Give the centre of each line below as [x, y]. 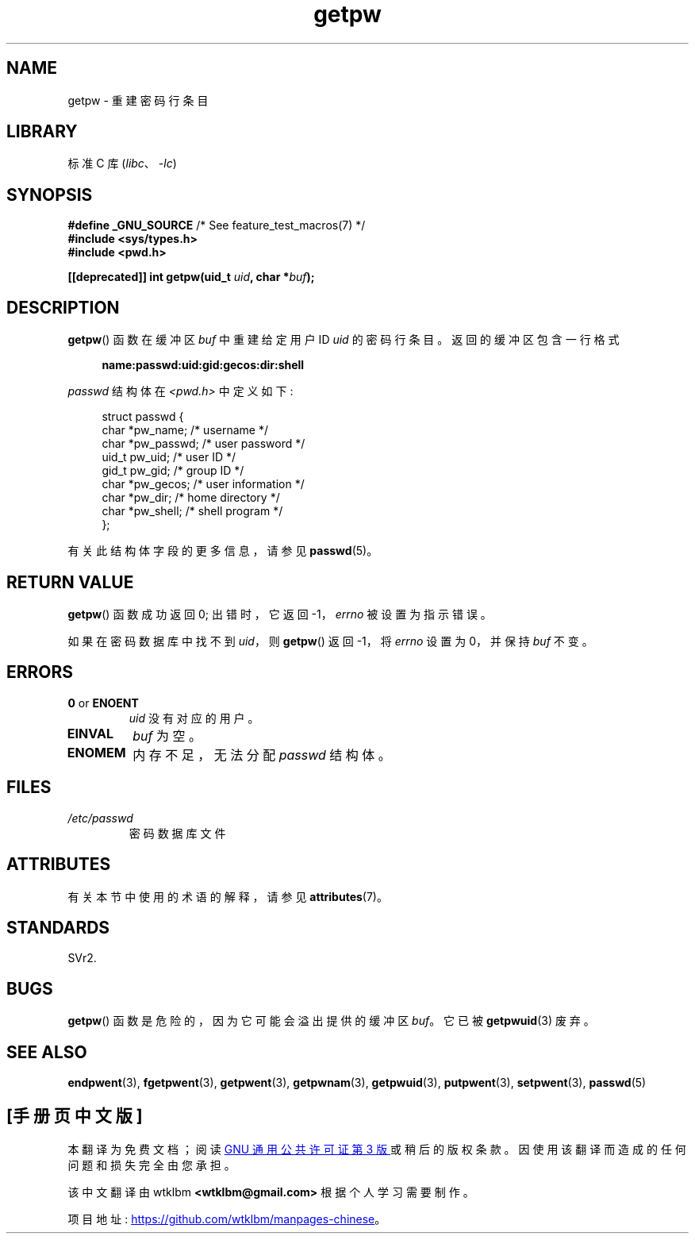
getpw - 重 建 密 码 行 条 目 [138, 100]
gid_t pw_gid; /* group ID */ [173, 471]
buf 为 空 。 [167, 736]
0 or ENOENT [103, 703]
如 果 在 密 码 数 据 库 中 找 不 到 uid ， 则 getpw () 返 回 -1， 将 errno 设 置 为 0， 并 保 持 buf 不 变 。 [330, 641]
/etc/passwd [100, 818]
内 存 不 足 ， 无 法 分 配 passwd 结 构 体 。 [262, 755]
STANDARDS [58, 927]
